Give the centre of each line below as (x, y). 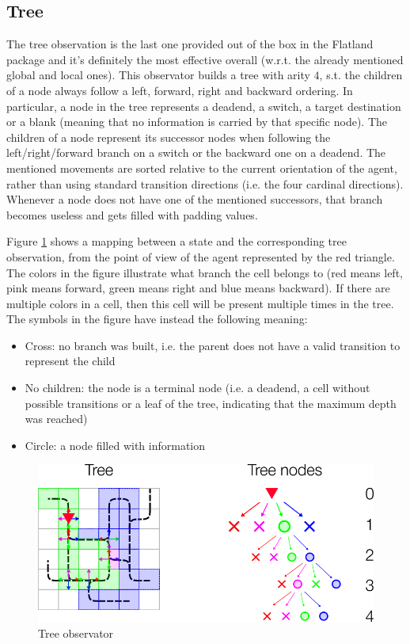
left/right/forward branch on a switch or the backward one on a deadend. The (196, 152)
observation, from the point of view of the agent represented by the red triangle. (201, 256)
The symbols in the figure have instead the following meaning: (157, 319)
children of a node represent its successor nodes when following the (169, 137)
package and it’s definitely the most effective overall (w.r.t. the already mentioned (205, 59)
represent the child (70, 361)
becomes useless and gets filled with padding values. (132, 214)
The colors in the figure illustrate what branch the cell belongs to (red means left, (205, 272)
